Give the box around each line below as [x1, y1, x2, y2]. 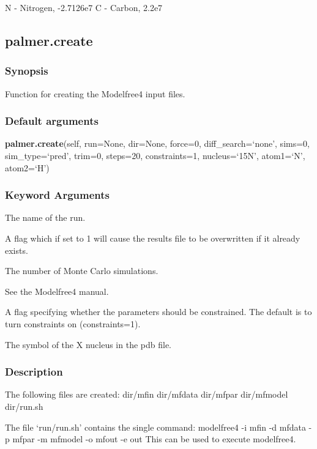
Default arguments [5, 113, 99, 128]
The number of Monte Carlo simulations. [5, 264, 158, 277]
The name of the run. [5, 211, 86, 224]
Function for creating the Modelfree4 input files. [5, 87, 185, 100]
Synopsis [5, 63, 48, 78]
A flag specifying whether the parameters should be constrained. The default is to [5, 305, 312, 318]
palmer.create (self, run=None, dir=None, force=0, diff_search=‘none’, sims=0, [5, 137, 310, 150]
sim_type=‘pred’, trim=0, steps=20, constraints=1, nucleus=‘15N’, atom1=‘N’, [5, 149, 305, 161]
